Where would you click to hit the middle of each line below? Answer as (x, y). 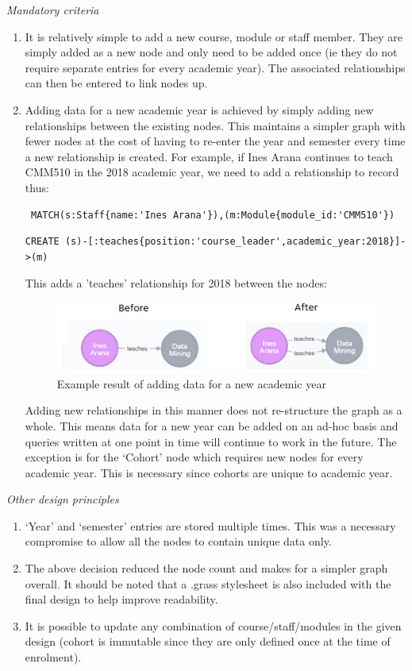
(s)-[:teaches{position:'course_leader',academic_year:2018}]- (235, 242)
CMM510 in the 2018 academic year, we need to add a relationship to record (212, 172)
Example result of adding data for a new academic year (191, 383)
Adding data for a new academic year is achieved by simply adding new (199, 109)
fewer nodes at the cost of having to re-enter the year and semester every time (215, 141)
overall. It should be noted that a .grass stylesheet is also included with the (208, 583)
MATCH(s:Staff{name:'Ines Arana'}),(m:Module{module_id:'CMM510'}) (213, 215)
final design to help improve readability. (121, 599)
